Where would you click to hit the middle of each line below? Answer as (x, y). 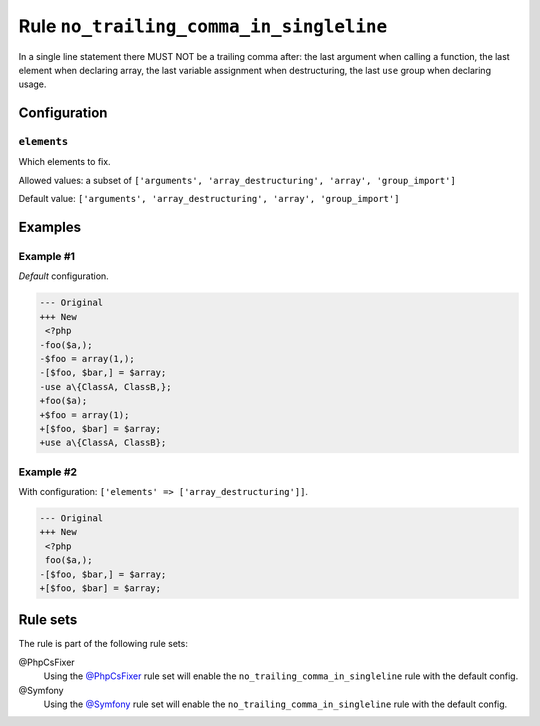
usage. (32, 84)
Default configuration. (63, 276)
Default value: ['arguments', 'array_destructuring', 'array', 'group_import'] (209, 199)
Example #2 (48, 472)
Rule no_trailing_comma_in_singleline (203, 26)
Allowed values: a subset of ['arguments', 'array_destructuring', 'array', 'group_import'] (237, 180)
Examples (50, 227)
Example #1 (46, 257)
